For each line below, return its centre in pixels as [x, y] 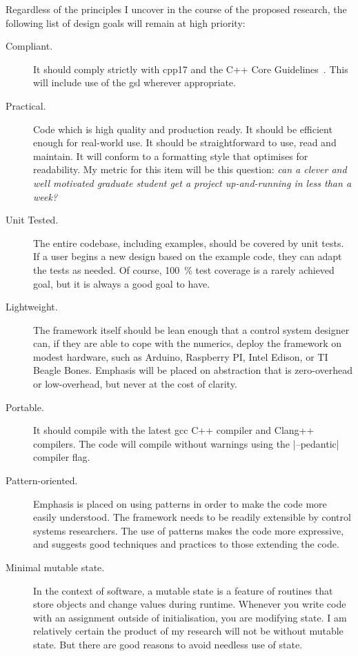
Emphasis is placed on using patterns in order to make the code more [180, 503]
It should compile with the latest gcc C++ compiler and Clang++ [174, 430]
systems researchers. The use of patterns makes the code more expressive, [189, 530]
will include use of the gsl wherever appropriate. [135, 82]
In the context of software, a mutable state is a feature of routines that [183, 590]
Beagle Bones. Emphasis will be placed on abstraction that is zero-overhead [193, 370]
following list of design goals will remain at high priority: [126, 22]
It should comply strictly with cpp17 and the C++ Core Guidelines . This [191, 69]
